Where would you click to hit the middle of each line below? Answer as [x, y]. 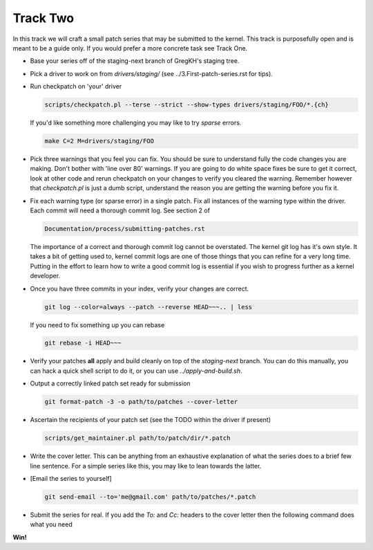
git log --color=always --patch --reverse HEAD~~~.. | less [149, 307]
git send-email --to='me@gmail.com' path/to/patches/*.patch [150, 497]
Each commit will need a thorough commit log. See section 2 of [120, 210]
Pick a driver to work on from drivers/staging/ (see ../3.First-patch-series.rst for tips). [151, 73]
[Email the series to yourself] [71, 478]
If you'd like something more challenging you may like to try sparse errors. [136, 123]
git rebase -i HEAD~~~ [83, 343]
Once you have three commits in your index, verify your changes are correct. [140, 288]
